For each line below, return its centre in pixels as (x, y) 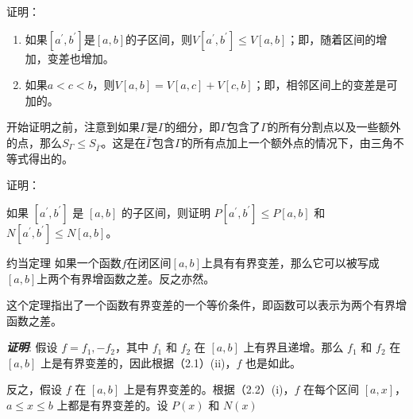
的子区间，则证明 (166, 212)
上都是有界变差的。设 (112, 405)
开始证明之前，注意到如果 (73, 127)
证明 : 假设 (32, 347)
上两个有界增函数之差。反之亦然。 (126, 278)
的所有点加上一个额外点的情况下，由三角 (287, 142)
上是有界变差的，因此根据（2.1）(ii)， (138, 362)
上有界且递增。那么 (293, 347)
